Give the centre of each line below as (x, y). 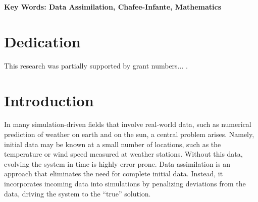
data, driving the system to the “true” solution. (78, 193)
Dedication (42, 41)
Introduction (49, 100)
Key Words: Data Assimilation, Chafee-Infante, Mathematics (113, 7)
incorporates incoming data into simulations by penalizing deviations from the (125, 183)
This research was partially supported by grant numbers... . (96, 65)
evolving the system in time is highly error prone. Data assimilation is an (117, 163)
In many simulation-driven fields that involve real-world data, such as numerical (128, 124)
